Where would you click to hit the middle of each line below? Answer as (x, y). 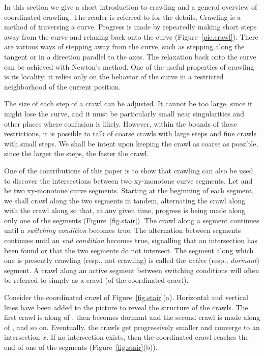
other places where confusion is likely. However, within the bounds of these (121, 123)
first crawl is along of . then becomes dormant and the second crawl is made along (132, 317)
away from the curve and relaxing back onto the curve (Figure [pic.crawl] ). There (131, 36)
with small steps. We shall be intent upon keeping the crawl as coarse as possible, (131, 143)
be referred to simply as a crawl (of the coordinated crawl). (96, 280)
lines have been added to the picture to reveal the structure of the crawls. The (126, 307)
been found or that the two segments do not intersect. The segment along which (129, 250)
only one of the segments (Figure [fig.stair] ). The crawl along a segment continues (132, 220)
